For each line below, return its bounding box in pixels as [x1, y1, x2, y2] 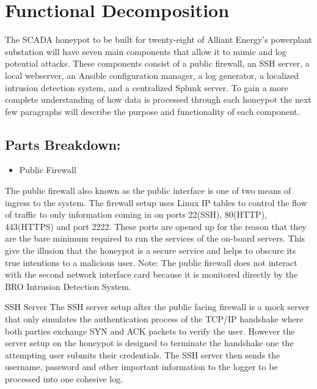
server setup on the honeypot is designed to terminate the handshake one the [5, 336, 294, 349]
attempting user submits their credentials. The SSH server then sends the [5, 348, 280, 361]
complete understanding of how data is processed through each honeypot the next [5, 93, 312, 106]
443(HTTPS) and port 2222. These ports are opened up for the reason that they [5, 220, 307, 232]
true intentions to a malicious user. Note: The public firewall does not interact [5, 256, 297, 269]
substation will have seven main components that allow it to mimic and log [5, 45, 286, 57]
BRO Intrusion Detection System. [5, 280, 131, 292]
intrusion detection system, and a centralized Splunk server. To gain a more [5, 81, 288, 94]
